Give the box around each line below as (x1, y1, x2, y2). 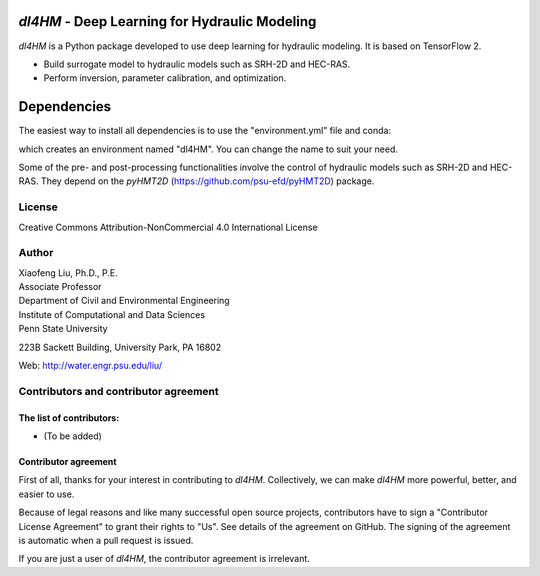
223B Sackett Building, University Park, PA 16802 (18, 341, 222, 353)
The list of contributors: (18, 411, 120, 424)
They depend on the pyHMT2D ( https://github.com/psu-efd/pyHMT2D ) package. (40, 175, 375, 187)
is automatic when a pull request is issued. (18, 534, 194, 546)
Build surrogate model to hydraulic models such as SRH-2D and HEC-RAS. (43, 58, 351, 70)
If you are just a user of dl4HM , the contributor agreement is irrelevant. (18, 553, 310, 565)
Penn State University (18, 323, 109, 335)
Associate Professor (18, 281, 102, 293)
